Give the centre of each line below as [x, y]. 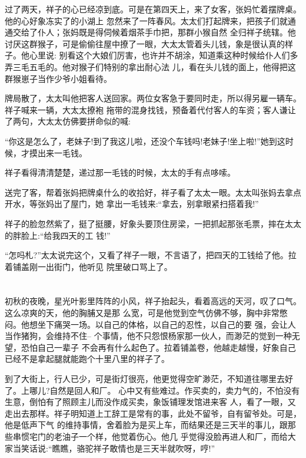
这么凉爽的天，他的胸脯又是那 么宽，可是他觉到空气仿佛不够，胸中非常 [142, 313]
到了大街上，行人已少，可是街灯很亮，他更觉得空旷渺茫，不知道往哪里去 [145, 379]
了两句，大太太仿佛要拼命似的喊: [68, 121]
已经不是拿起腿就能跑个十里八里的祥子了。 [87, 359]
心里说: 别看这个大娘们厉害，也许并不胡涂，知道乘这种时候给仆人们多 [164, 55]
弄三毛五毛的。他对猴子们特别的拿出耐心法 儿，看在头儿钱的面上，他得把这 [150, 66]
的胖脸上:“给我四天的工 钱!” [58, 235]
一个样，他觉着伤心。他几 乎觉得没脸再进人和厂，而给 [183, 436]
